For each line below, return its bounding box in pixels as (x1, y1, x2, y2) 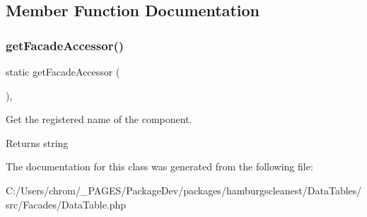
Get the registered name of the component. (6, 112, 192, 127)
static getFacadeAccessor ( (6, 64, 120, 78)
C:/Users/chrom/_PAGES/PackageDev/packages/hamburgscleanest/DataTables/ (6, 182, 362, 197)
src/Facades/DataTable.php (6, 197, 127, 211)
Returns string (6, 135, 69, 150)
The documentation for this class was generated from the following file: (6, 159, 313, 174)
